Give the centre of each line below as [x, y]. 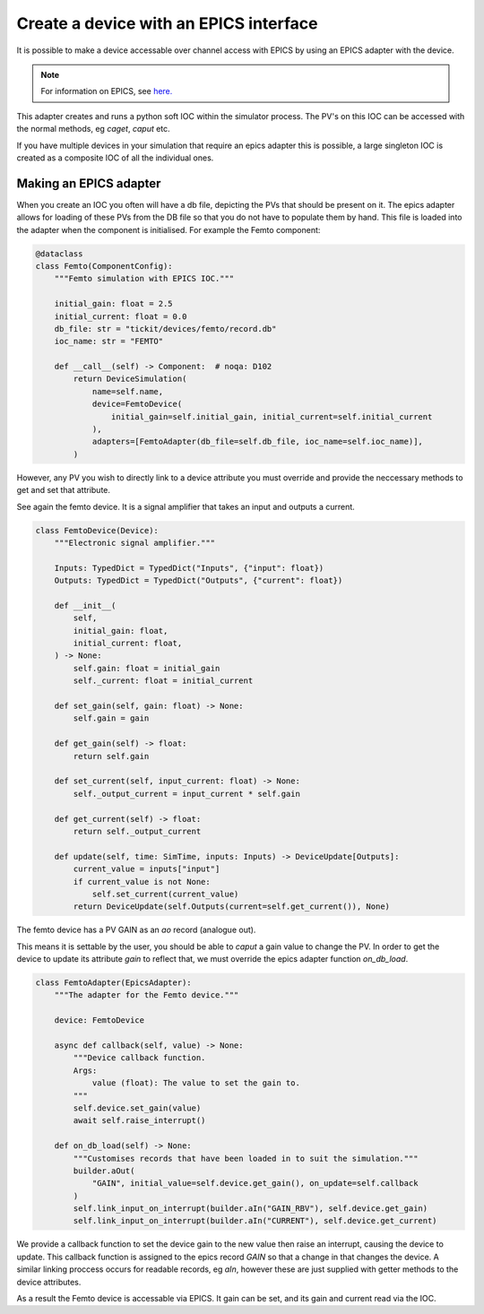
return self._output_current [137, 831]
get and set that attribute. [64, 490]
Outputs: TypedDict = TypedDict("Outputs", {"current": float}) [199, 581]
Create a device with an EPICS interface [167, 23]
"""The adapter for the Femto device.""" [147, 995]
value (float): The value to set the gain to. [196, 1083]
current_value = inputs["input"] [147, 869]
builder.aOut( [104, 1171]
